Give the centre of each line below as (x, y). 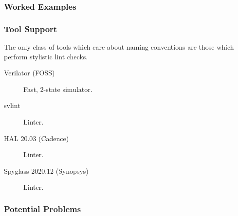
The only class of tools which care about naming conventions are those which (119, 47)
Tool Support (31, 28)
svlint (12, 105)
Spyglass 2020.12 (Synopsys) (46, 171)
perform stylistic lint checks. (46, 56)
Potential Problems (43, 208)
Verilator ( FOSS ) (29, 73)
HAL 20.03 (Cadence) (37, 138)
